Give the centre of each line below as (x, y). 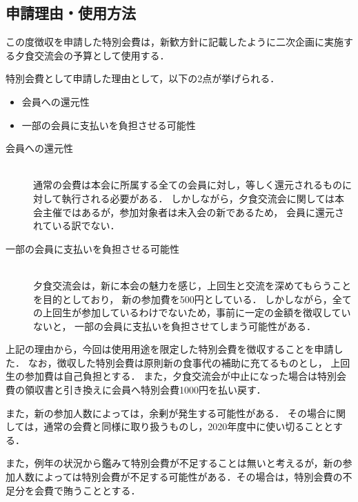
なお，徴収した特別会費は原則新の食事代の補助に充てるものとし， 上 (184, 362)
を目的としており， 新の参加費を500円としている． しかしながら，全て (192, 299)
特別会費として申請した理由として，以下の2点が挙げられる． (143, 78)
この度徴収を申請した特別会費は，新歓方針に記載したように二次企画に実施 (175, 42)
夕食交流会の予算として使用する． (92, 55)
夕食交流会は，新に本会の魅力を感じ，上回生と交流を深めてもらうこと (192, 285)
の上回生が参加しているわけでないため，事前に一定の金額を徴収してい (192, 312)
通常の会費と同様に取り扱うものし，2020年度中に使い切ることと (188, 426)
